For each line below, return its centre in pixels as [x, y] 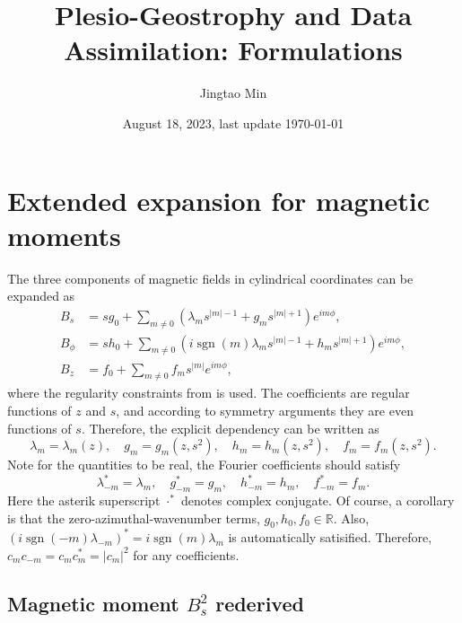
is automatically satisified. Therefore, [330, 536]
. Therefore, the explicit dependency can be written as [230, 428]
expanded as [41, 296]
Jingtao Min [233, 93]
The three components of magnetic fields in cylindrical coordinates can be [210, 278]
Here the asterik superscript [84, 500]
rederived [260, 603]
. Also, [351, 518]
